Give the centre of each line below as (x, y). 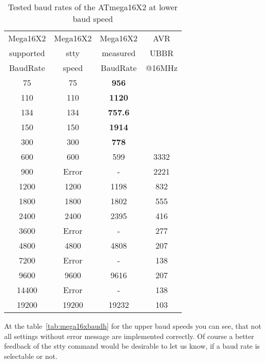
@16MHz (162, 68)
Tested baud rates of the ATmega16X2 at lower (93, 7)
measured (119, 53)
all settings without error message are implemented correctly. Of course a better (129, 336)
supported (27, 53)
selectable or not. (31, 356)
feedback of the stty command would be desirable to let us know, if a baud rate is (132, 346)
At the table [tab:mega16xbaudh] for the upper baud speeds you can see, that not (133, 326)
